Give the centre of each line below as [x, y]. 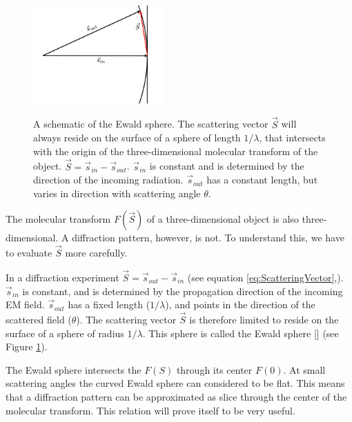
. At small [304, 369]
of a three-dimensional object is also [223, 219]
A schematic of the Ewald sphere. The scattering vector [151, 124]
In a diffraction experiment [62, 277]
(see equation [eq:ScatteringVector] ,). [265, 277]
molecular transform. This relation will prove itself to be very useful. [150, 410]
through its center [214, 369]
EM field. [25, 304]
